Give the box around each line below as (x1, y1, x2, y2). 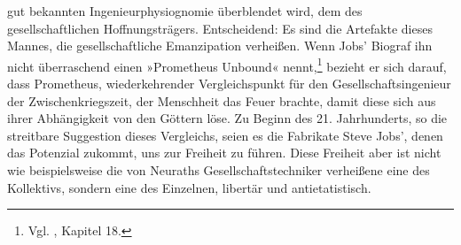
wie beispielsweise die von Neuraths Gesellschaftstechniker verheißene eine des (7, 161, 430, 179)
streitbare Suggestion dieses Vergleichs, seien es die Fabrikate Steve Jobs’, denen (7, 126, 443, 144)
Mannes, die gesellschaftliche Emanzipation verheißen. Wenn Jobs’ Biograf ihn (7, 36, 433, 55)
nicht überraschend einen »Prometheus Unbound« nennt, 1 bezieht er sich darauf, (7, 54, 447, 75)
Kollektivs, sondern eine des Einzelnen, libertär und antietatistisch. (7, 178, 371, 196)
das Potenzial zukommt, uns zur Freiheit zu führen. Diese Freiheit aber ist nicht (7, 143, 441, 162)
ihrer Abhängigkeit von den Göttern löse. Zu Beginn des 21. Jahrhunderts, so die (7, 109, 448, 127)
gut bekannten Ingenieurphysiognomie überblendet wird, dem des (7, 2, 363, 19)
